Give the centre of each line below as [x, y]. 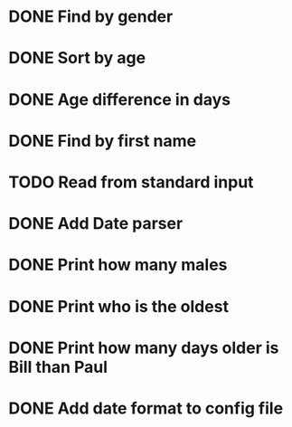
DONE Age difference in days [120, 99]
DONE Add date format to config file [146, 408]
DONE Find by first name [103, 141]
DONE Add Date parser [96, 224]
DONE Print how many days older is [144, 348]
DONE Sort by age [77, 58]
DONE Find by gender [91, 17]
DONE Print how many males [118, 265]
